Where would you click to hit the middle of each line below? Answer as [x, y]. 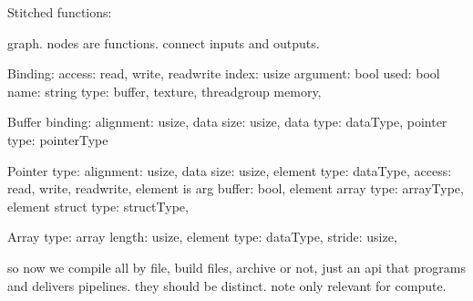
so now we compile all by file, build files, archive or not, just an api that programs [236, 267]
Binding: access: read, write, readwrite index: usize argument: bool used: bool [224, 73]
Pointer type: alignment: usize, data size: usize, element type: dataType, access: [230, 170]
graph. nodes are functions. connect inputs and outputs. [164, 42]
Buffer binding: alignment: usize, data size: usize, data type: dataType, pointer [227, 122]
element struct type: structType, [98, 206]
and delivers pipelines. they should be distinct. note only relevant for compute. [227, 285]
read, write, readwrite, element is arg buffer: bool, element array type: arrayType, [236, 188]
